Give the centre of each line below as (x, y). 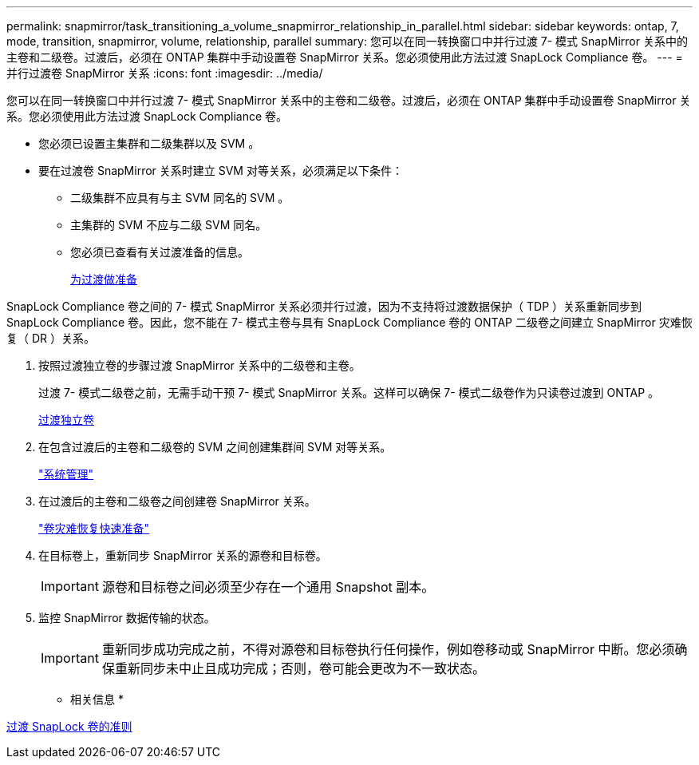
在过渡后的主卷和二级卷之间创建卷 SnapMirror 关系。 (177, 501)
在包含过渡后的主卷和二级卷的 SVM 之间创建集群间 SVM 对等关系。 (215, 447)
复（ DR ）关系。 (51, 338)
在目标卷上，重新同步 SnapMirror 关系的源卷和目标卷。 (183, 555)
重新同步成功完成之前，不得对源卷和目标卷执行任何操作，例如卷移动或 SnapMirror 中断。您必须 (388, 649)
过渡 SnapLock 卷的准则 (69, 726)
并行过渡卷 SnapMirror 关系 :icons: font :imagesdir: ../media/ (165, 73)
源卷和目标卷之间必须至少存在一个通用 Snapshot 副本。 (268, 587)
